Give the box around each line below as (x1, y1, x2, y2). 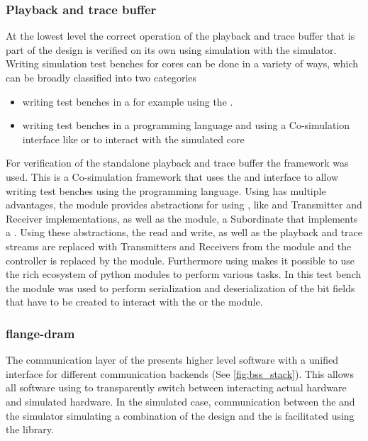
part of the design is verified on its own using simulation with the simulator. (6, 42, 337, 57)
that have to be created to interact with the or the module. (6, 294, 263, 309)
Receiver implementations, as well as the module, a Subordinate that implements (6, 211, 358, 225)
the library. (6, 422, 54, 437)
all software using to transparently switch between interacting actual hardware (6, 380, 347, 395)
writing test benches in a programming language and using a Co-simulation (22, 118, 350, 133)
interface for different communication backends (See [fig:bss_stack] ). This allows (6, 366, 354, 381)
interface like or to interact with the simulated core (22, 131, 245, 146)
